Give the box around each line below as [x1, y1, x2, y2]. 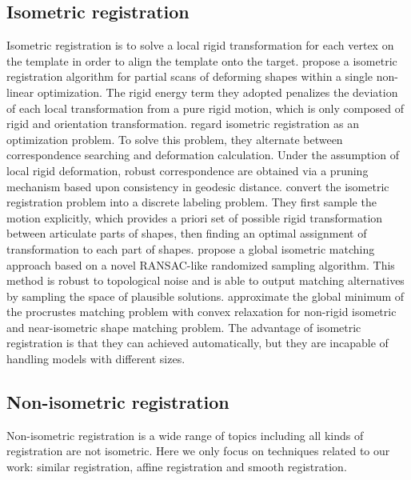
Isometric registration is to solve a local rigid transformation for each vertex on [6, 37, 394, 54]
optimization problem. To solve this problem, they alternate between [6, 130, 343, 147]
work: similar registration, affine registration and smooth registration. [6, 458, 347, 475]
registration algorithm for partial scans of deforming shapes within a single [6, 68, 373, 85]
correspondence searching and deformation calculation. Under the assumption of [6, 146, 399, 163]
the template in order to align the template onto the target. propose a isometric [6, 52, 397, 69]
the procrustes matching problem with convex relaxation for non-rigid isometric [6, 303, 397, 320]
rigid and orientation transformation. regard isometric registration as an [6, 115, 359, 132]
